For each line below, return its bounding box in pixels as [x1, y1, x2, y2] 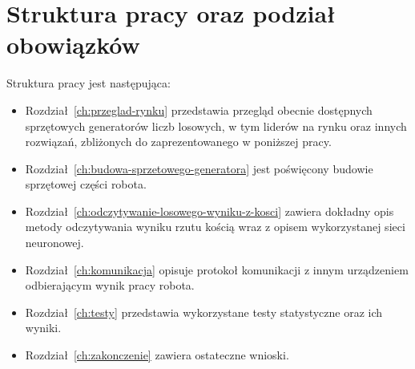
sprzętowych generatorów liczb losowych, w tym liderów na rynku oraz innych [25, 117, 407, 134]
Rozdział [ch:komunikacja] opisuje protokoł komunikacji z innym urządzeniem [25, 261, 409, 278]
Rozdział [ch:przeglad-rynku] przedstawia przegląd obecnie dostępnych [25, 101, 373, 118]
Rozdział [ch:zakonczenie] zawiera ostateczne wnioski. [25, 347, 289, 363]
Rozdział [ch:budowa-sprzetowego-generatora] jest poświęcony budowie [25, 160, 373, 176]
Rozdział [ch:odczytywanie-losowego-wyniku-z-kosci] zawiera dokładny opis [25, 202, 394, 219]
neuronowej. [25, 234, 84, 251]
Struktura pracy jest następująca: [6, 75, 171, 91]
